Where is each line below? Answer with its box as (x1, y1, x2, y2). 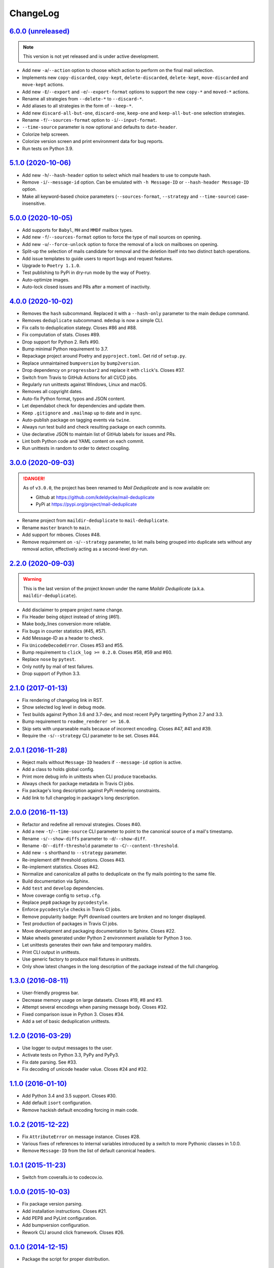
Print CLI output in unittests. (22, 949, 81, 955)
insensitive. (22, 200, 46, 206)
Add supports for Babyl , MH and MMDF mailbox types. (22, 227, 133, 233)
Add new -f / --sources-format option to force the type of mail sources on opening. (22, 234, 202, 240)
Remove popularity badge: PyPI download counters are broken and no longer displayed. (22, 913, 207, 920)
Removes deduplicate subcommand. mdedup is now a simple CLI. (22, 318, 163, 324)
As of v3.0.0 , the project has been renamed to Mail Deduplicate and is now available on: (23, 485, 210, 491)
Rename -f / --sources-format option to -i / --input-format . (22, 117, 157, 123)
